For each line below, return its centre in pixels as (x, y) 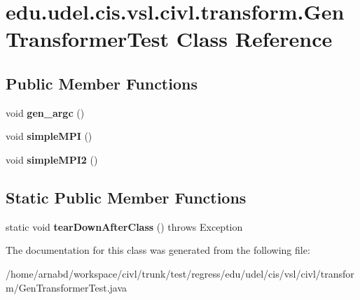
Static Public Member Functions (126, 197)
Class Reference (254, 39)
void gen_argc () (45, 112)
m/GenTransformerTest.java (67, 287)
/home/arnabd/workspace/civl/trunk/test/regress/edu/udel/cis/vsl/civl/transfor (180, 273)
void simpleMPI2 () (52, 159)
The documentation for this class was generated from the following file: (158, 250)
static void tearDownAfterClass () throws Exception (124, 226)
